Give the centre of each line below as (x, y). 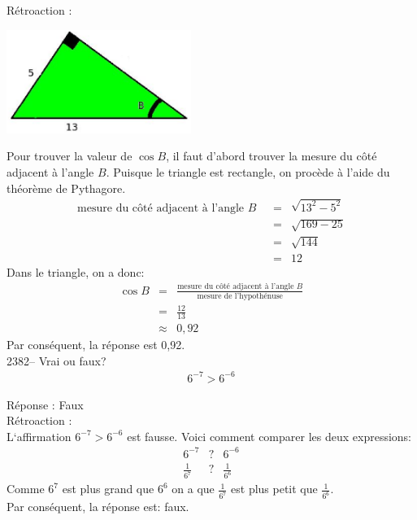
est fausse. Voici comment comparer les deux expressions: (269, 436)
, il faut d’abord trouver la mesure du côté (271, 156)
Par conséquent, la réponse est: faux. (98, 507)
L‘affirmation (39, 436)
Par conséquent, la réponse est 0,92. (96, 344)
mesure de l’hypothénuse (240, 296)
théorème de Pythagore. (66, 188)
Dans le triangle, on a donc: (76, 271)
